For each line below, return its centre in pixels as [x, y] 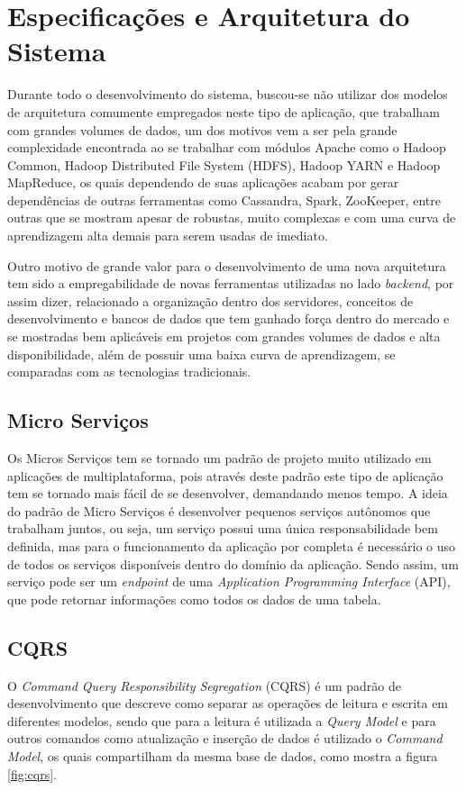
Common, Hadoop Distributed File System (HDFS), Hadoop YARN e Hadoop [224, 164]
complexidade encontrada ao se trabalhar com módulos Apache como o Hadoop [227, 147]
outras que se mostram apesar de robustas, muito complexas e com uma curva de [232, 218]
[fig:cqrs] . [32, 773]
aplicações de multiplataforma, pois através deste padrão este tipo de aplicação [225, 475]
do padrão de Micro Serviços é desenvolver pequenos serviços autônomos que [219, 510]
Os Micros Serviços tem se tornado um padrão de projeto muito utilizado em [219, 458]
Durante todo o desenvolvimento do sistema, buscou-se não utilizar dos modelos [228, 94]
